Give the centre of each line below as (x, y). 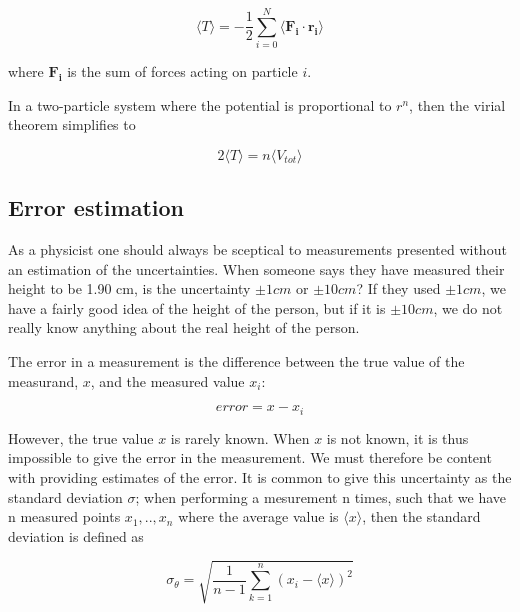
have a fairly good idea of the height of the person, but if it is (197, 307)
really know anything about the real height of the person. (184, 327)
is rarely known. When (240, 437)
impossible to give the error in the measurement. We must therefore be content (250, 457)
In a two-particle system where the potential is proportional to (200, 104)
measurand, (43, 380)
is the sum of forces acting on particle (182, 71)
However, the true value (81, 437)
